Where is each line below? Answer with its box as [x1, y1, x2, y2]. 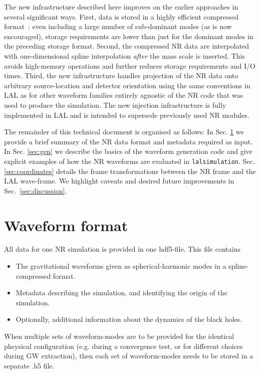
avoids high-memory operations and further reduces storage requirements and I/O [4, 60, 255, 71]
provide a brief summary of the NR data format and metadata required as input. [4, 136, 253, 146]
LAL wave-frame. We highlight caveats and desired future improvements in [4, 175, 234, 186]
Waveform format [4, 215, 128, 235]
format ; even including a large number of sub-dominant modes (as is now [4, 21, 232, 32]
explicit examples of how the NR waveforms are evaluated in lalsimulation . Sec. [4, 155, 255, 166]
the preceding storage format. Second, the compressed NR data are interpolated [4, 41, 249, 51]
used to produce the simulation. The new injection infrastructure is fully [4, 99, 226, 110]
